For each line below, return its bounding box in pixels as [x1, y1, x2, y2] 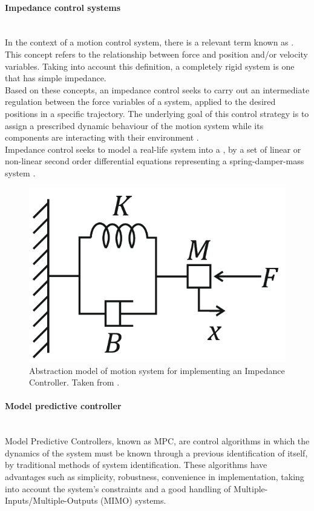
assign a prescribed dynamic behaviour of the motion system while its [5, 119, 264, 132]
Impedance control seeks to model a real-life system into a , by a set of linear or [5, 142, 301, 155]
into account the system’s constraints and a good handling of [5, 482, 231, 495]
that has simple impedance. [5, 72, 106, 84]
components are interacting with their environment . [5, 131, 199, 144]
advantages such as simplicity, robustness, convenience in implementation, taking [5, 470, 304, 483]
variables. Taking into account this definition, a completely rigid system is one [5, 59, 295, 72]
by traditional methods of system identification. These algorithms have [5, 458, 267, 471]
